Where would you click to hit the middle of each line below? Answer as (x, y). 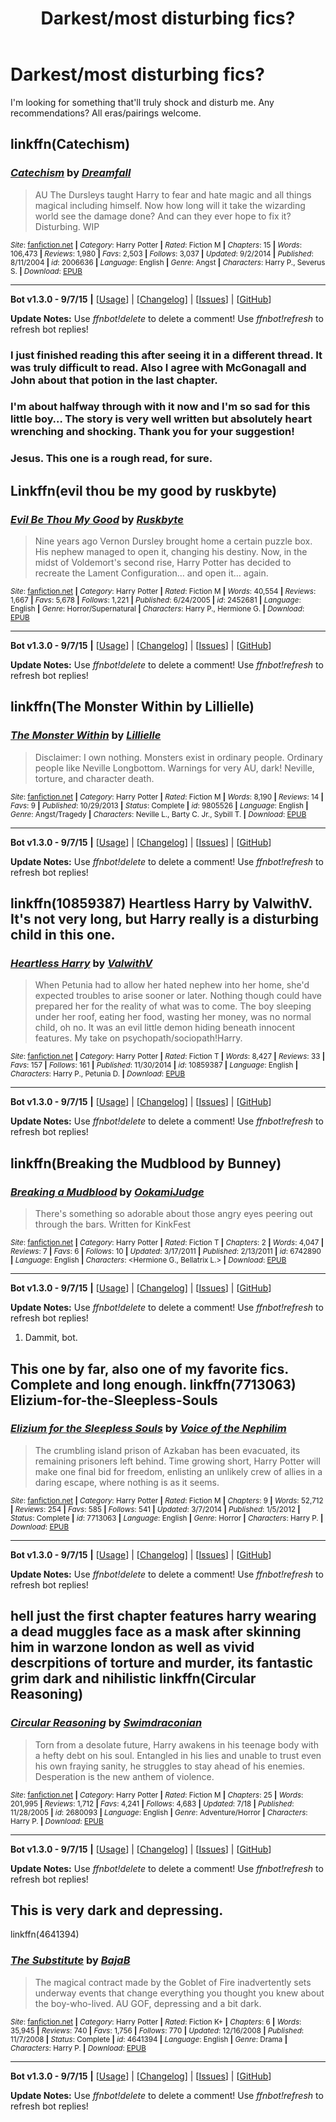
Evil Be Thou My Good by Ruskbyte (97, 519)
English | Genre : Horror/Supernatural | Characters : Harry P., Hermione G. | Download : (157, 609)
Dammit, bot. (51, 1338)
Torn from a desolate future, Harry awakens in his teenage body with (176, 1744)
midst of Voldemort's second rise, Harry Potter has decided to (163, 563)
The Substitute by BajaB (70, 1960)
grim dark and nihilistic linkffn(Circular (133, 1678)
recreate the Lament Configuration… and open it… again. (151, 573)
